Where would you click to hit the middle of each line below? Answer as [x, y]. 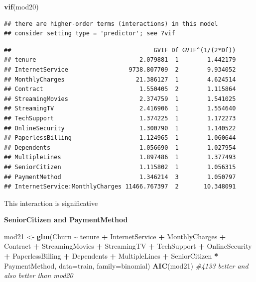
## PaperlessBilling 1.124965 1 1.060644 [120, 138]
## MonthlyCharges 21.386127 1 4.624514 [120, 79]
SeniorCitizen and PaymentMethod [66, 220]
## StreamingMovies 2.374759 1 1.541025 [120, 99]
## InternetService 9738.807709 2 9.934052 [120, 69]
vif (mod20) [21, 6]
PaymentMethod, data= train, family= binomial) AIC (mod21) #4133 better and [126, 265]
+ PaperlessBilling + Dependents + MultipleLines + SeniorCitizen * [111, 256]
